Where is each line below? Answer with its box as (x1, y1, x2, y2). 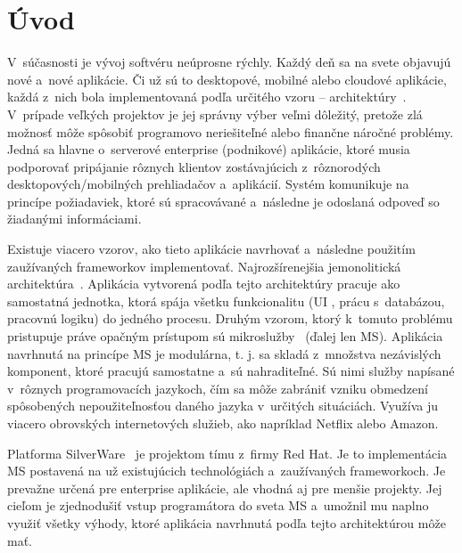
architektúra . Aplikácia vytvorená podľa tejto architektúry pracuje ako (7, 274, 400, 293)
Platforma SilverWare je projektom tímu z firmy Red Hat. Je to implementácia (7, 443, 448, 462)
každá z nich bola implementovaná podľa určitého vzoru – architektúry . (7, 87, 407, 106)
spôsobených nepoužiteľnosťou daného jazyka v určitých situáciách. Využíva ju (7, 396, 438, 415)
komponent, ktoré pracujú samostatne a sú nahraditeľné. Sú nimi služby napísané (7, 362, 455, 380)
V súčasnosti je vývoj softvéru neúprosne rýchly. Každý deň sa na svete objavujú (7, 53, 451, 71)
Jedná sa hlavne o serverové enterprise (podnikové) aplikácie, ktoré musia (7, 140, 410, 159)
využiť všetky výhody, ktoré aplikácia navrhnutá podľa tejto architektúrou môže (7, 513, 446, 532)
